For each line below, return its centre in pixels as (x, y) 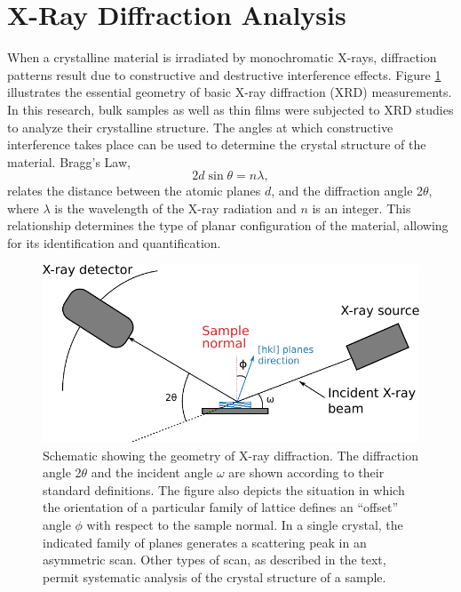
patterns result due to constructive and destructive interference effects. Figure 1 (224, 74)
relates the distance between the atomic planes (134, 191)
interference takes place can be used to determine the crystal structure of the (217, 144)
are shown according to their (306, 472)
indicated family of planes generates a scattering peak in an (205, 542)
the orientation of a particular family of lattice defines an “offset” (221, 507)
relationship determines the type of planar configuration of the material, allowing (228, 225)
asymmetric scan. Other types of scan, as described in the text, (215, 560)
